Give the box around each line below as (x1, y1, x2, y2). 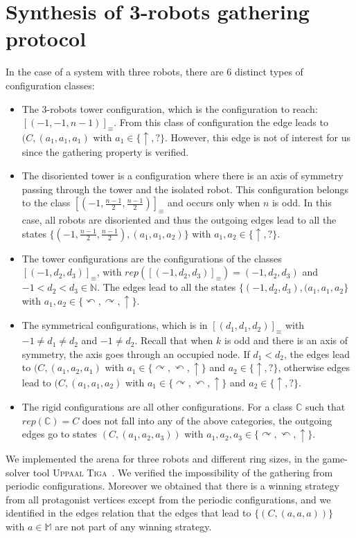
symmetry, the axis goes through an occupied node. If (21, 346, 250, 361)
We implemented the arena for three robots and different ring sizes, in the (6, 451, 319, 465)
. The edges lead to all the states (97, 280, 236, 294)
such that (305, 400, 346, 414)
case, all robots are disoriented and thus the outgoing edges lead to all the (21, 212, 337, 226)
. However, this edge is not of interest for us (165, 129, 350, 144)
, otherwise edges (278, 360, 350, 375)
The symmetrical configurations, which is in (21, 318, 208, 332)
